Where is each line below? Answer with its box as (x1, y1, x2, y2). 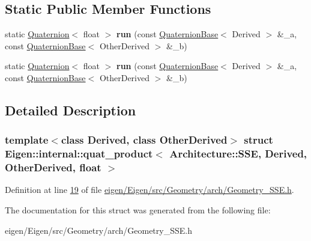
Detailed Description (5, 100, 136, 119)
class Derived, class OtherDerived (61, 132, 228, 147)
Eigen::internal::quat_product (5, 146, 153, 161)
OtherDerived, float (5, 160, 101, 175)
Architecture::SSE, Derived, (169, 146, 307, 161)
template (5, 132, 49, 147)
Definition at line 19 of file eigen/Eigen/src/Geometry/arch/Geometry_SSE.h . (5, 183, 294, 196)
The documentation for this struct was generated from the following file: (5, 204, 271, 216)
